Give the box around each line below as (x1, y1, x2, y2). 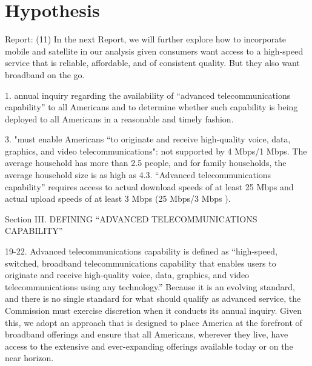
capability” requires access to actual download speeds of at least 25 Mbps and (5, 180, 294, 193)
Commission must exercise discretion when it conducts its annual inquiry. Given (5, 304, 302, 316)
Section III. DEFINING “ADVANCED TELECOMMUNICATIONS (5, 212, 257, 225)
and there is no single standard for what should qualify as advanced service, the (5, 292, 301, 305)
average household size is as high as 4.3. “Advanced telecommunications (5, 168, 271, 181)
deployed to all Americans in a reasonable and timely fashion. (5, 112, 234, 125)
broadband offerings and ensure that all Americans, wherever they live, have (5, 328, 288, 341)
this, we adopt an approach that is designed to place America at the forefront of (5, 316, 302, 328)
